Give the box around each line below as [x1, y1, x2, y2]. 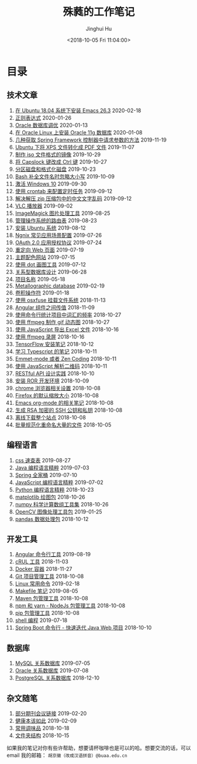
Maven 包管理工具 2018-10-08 [15, 595, 88, 602]
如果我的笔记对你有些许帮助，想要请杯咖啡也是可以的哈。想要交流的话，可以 [6, 745, 191, 751]
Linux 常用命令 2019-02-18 [15, 580, 80, 587]
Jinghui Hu [85, 25, 112, 32]
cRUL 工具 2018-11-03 [15, 558, 69, 565]
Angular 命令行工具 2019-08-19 [15, 551, 91, 558]
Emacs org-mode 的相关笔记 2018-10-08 [15, 399, 114, 406]
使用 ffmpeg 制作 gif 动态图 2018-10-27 [15, 318, 110, 326]
